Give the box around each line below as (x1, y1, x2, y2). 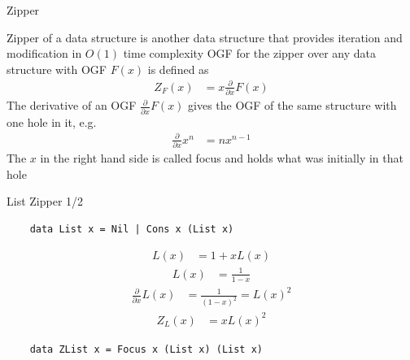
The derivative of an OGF (7, 97, 137, 114)
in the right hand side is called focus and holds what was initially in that (40, 150, 403, 166)
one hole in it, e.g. (7, 113, 97, 130)
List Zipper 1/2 (7, 193, 84, 210)
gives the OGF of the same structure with (188, 97, 397, 114)
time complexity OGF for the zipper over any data (123, 45, 377, 62)
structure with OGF (7, 60, 107, 77)
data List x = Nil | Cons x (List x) (29, 223, 234, 235)
